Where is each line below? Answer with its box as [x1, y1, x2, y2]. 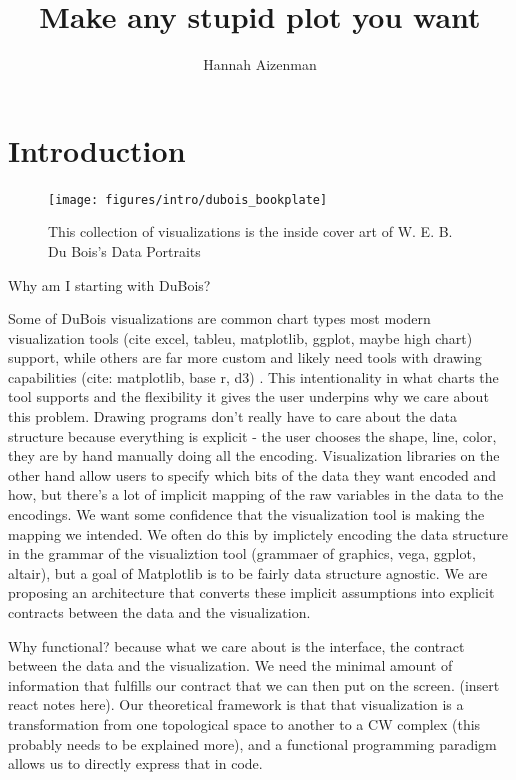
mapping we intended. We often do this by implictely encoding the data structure [8, 523, 508, 544]
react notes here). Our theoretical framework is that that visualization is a [8, 694, 464, 715]
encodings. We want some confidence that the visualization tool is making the [8, 504, 485, 525]
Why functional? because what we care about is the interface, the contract [8, 635, 465, 656]
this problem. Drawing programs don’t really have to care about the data [8, 406, 457, 427]
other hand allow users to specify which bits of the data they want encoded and [8, 464, 497, 485]
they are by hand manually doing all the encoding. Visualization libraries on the [8, 445, 500, 466]
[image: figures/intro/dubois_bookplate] [48, 192, 328, 207]
